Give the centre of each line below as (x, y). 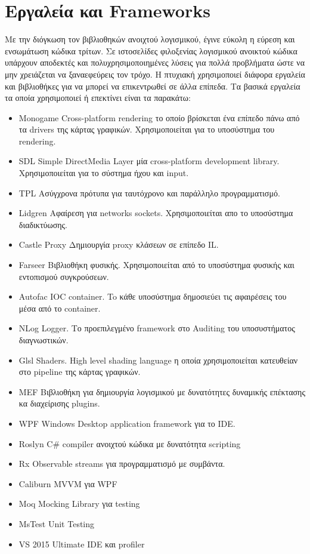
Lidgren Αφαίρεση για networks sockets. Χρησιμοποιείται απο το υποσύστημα (156, 213)
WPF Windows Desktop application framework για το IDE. (127, 423)
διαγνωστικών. (44, 340)
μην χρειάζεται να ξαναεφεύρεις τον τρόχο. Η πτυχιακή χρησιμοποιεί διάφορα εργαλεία (155, 74)
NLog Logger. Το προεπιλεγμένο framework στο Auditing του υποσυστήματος (157, 328)
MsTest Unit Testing (57, 523)
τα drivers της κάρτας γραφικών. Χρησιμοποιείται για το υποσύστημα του (147, 129)
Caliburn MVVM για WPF (68, 483)
